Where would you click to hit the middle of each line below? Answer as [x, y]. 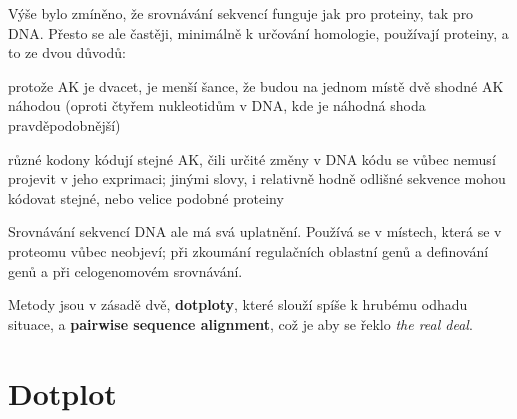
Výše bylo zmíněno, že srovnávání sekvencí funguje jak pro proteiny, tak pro [241, 13]
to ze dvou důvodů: [67, 52]
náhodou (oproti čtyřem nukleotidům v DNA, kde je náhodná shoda [217, 105]
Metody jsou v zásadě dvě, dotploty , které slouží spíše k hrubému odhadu [238, 304]
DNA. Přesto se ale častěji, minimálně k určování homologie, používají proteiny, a [258, 32]
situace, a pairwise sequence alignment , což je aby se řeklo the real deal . [240, 323]
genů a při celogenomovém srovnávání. [125, 270]
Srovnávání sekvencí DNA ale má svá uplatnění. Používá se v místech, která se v [255, 231]
